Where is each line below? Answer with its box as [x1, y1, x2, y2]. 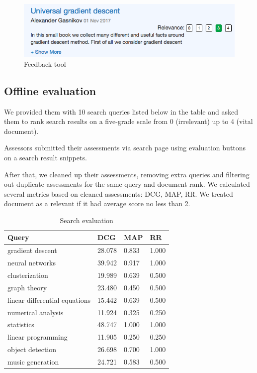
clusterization [7, 270, 48, 280]
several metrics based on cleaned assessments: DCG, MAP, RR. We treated [4, 188, 233, 199]
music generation [7, 356, 59, 367]
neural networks [7, 257, 56, 268]
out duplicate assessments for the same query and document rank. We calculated [4, 179, 250, 189]
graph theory [7, 282, 47, 292]
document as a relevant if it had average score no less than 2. [4, 198, 190, 209]
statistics [7, 319, 34, 330]
